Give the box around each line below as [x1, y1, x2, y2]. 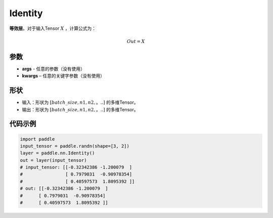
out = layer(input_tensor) [20, 157, 87, 163]
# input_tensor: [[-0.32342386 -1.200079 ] [20, 164, 132, 170]
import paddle [20, 136, 55, 142]
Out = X [126, 38, 145, 44]
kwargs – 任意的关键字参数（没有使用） [22, 73, 105, 79]
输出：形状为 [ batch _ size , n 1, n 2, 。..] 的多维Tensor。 [22, 106, 139, 112]
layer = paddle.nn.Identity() [20, 150, 95, 156]
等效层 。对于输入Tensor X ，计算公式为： [9, 25, 97, 31]
